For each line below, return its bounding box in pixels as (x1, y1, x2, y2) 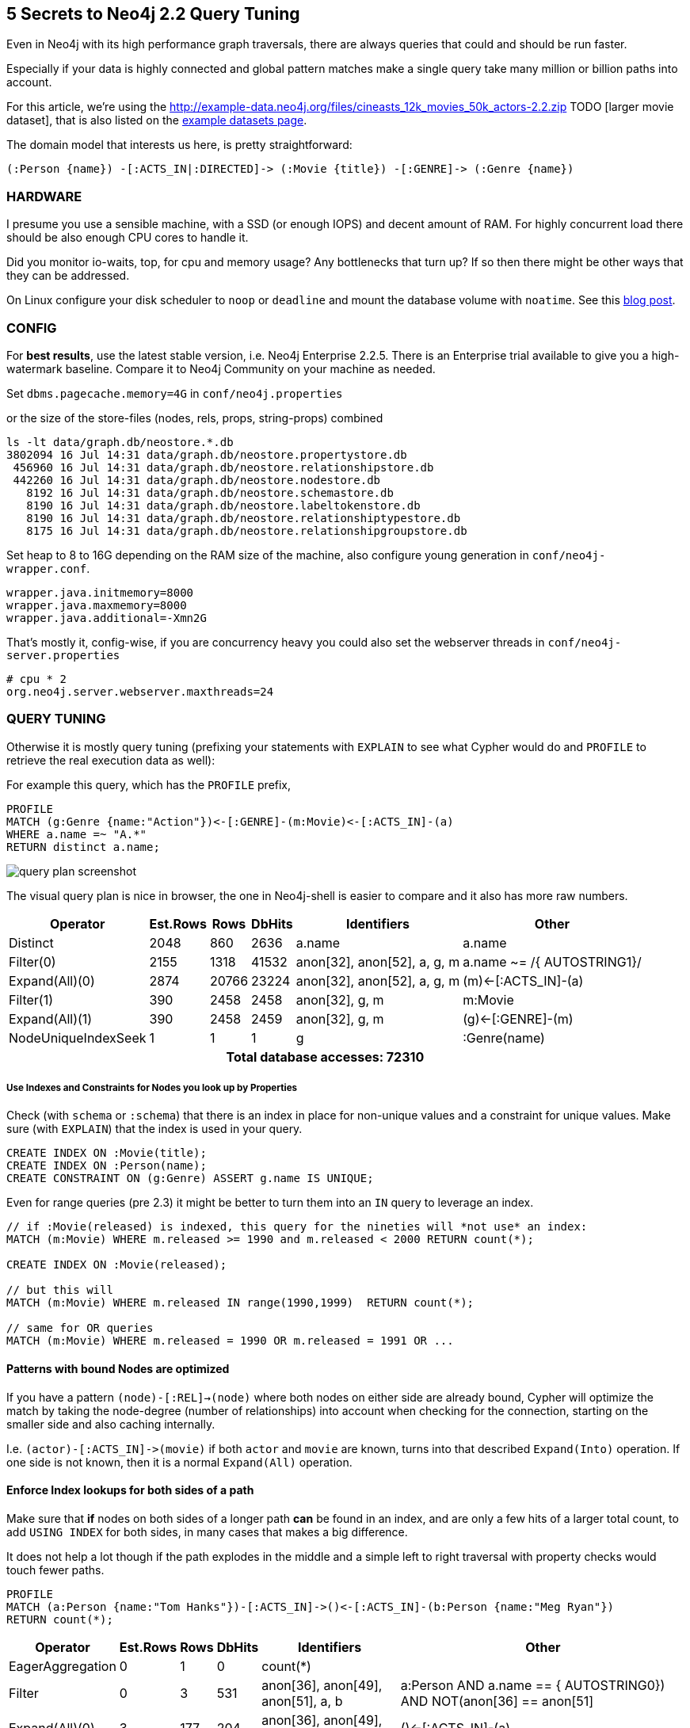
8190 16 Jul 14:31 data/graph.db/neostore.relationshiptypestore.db (26, 511, 461, 525)
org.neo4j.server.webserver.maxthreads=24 (6, 685, 274, 698)
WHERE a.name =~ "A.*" (6, 827, 147, 841)
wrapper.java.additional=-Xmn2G (6, 611, 207, 624)
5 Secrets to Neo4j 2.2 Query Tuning (6, 4, 300, 24)
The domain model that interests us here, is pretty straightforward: (6, 138, 353, 152)
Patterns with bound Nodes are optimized (6, 1362, 230, 1376)
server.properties (6, 648, 120, 662)
